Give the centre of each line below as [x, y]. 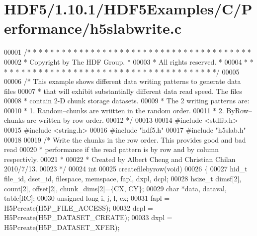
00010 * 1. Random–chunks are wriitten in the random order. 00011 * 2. [114, 110]
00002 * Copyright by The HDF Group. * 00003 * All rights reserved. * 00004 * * [129, 61]
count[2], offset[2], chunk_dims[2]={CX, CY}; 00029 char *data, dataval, [115, 188]
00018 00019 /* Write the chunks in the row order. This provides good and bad [125, 139]
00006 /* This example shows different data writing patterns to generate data [123, 81]
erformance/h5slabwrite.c [93, 28]
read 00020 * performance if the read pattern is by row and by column [111, 149]
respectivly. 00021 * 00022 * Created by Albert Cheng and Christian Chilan [120, 159]
